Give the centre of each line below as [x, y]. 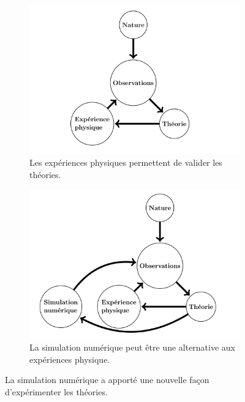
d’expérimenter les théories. [56, 391]
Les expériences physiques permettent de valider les [126, 162]
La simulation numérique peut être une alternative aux [133, 347]
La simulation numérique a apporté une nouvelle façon [107, 380]
